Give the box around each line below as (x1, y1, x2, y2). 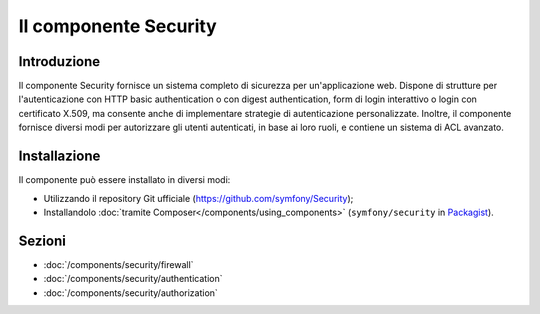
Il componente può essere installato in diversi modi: (18, 174, 231, 186)
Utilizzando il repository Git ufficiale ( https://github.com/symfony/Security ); (43, 192, 354, 204)
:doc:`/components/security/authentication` (43, 273, 223, 285)
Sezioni (18, 232, 67, 249)
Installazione (18, 148, 101, 165)
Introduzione (18, 53, 101, 70)
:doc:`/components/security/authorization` (43, 286, 219, 299)
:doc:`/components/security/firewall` (43, 258, 194, 270)
